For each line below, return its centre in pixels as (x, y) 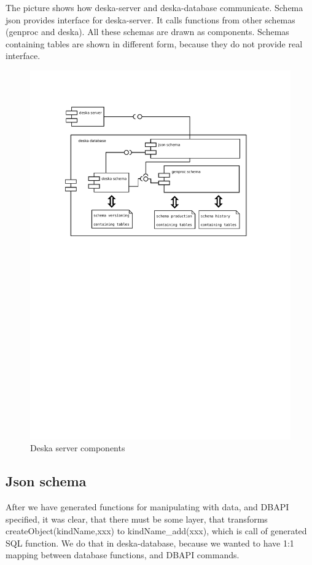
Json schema (46, 481)
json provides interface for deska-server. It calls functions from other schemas (150, 19)
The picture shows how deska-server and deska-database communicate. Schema (154, 7)
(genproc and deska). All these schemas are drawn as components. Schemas (147, 32)
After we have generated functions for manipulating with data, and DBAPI (147, 507)
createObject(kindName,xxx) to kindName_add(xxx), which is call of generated (156, 531)
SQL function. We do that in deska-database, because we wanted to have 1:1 (150, 543)
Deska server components (78, 448)
